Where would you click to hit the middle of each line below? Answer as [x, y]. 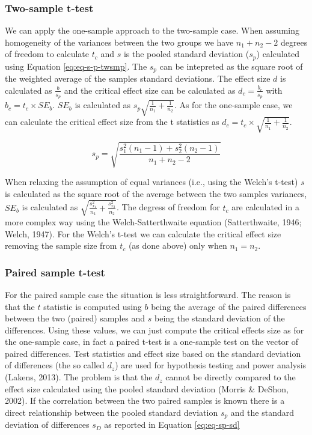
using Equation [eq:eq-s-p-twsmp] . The [76, 66]
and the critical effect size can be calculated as [150, 90]
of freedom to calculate [47, 54]
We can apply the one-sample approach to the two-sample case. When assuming [152, 30]
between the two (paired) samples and [75, 318]
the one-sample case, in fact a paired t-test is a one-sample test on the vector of [152, 342]
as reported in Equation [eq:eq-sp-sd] [172, 424]
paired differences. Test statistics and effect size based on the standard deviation [153, 353]
